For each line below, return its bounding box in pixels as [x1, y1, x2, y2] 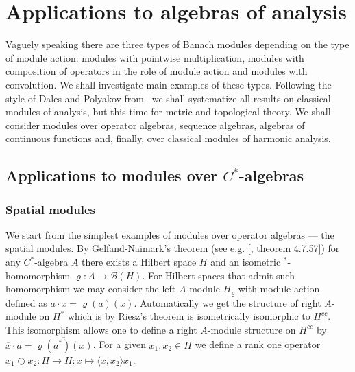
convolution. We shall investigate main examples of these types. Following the [5, 77, 332, 91]
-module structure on [207, 322, 296, 336]
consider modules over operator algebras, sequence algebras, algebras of [5, 117, 305, 132]
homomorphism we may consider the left [5, 281, 176, 296]
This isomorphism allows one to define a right [5, 322, 197, 336]
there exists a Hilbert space [82, 255, 197, 269]
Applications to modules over [5, 165, 218, 186]
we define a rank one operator [195, 337, 321, 351]
